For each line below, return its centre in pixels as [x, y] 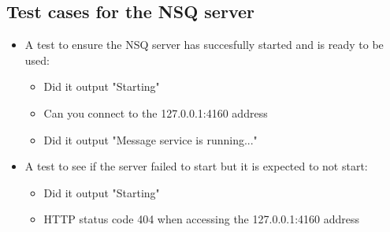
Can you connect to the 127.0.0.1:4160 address [156, 112]
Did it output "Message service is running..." [150, 139]
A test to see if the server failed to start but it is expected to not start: [196, 166]
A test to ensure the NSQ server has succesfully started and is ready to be [204, 45]
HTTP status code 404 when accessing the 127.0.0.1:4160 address [202, 219]
